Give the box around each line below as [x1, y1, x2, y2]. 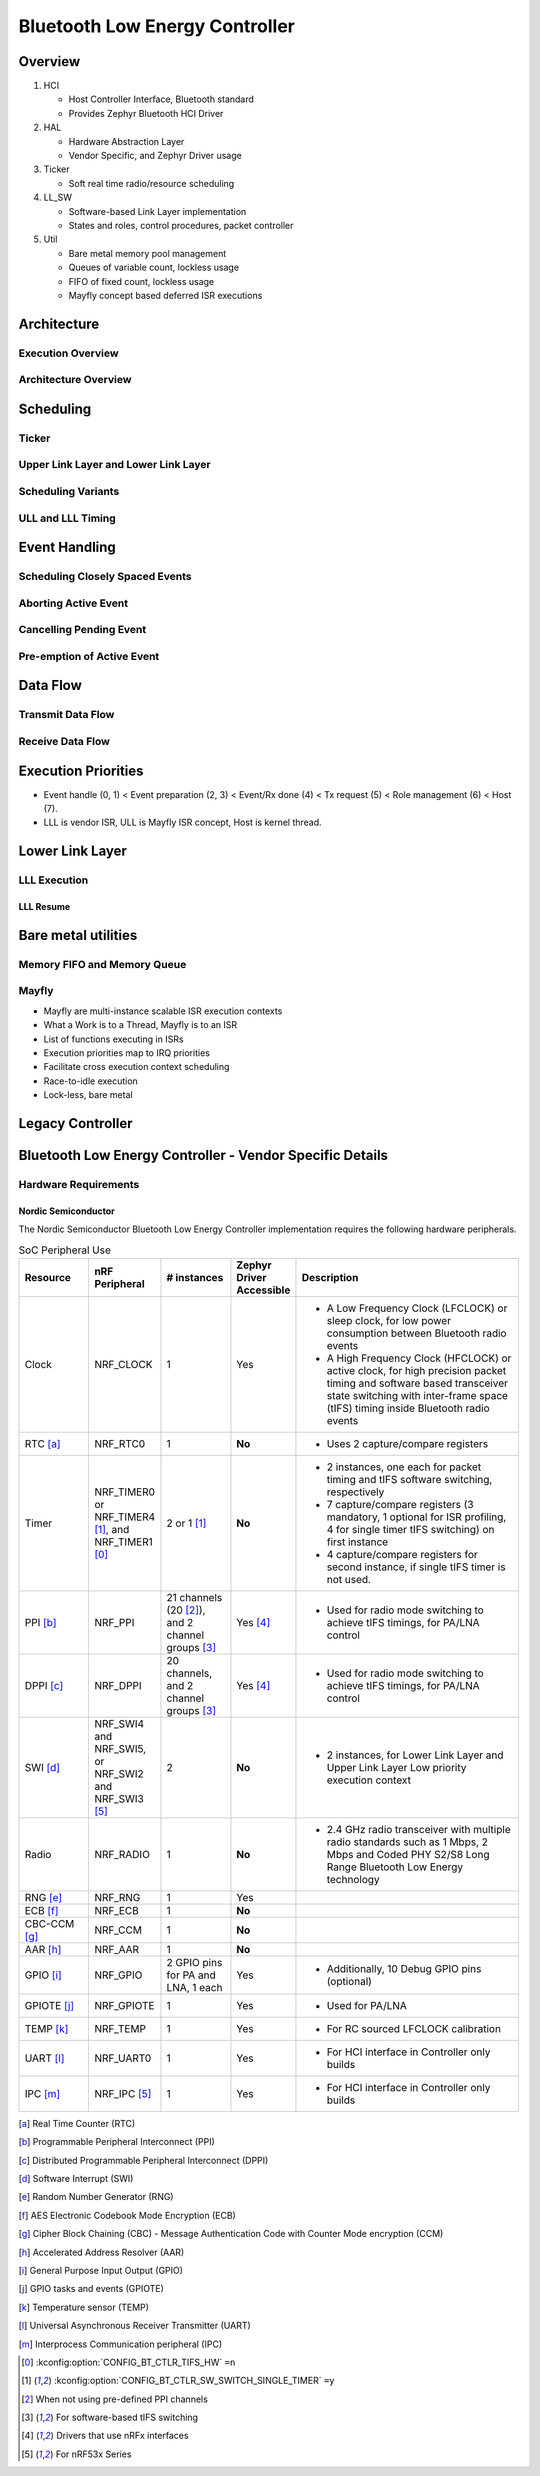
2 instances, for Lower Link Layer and [326, 1748, 504, 1762]
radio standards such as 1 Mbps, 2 [326, 1835, 489, 1849]
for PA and [166, 1968, 216, 1982]
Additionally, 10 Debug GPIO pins [326, 1961, 482, 1975]
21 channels [166, 1590, 223, 1604]
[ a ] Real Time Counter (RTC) [18, 2117, 136, 2129]
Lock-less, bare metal [43, 1089, 134, 1101]
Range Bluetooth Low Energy [326, 1860, 464, 1874]
